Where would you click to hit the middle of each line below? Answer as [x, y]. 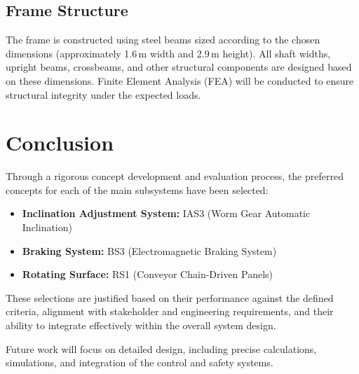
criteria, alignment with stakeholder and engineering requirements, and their [170, 311]
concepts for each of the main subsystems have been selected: [137, 189]
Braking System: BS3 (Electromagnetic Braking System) [149, 250]
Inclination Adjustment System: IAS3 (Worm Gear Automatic [166, 213]
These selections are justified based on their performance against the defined [170, 297]
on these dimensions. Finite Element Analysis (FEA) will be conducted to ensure [180, 80]
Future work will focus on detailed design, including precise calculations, [161, 348]
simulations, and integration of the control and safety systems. [140, 362]
